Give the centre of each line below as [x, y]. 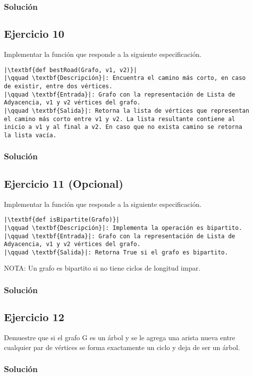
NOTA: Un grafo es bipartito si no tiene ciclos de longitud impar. [102, 268]
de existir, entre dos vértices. [58, 86]
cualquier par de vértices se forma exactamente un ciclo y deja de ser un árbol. [122, 347]
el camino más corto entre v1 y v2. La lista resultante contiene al [120, 119]
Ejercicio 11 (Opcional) [64, 183]
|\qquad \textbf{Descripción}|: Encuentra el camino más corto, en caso [125, 78]
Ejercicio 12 [34, 317]
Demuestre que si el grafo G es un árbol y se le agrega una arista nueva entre [120, 338]
